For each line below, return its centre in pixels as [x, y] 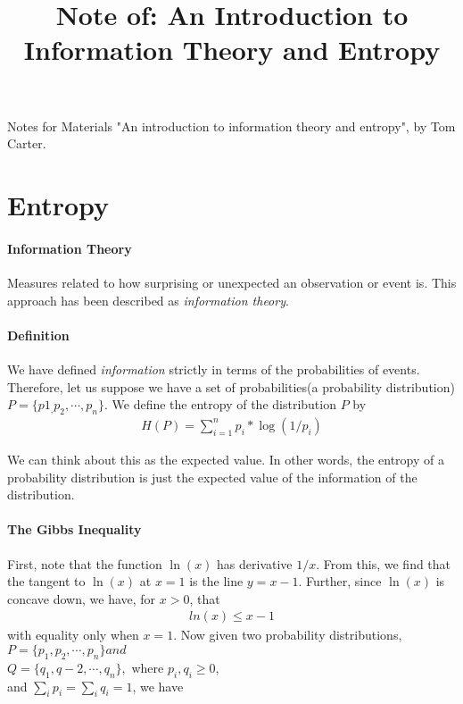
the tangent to [46, 581]
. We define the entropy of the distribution [220, 404]
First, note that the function [85, 563]
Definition [38, 335]
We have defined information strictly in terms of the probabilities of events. [214, 369]
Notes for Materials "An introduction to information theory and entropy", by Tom [231, 126]
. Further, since [340, 581]
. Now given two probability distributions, [288, 635]
